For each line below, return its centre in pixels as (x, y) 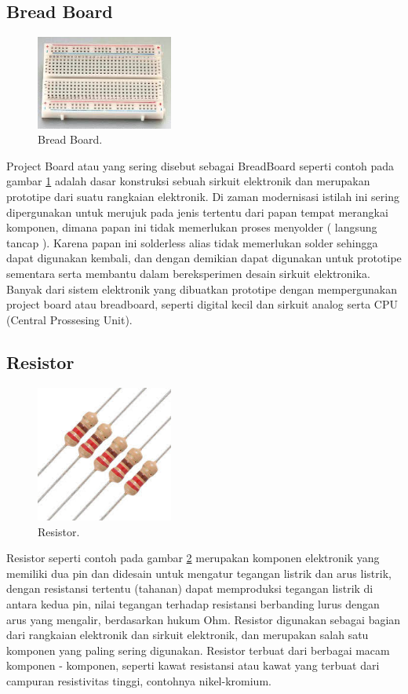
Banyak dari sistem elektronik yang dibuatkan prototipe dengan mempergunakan (202, 289)
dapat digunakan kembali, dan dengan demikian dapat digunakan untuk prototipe (204, 258)
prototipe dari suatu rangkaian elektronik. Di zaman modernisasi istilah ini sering (203, 196)
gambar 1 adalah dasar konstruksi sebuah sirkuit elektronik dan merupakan (188, 181)
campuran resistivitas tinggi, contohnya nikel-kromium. (139, 681)
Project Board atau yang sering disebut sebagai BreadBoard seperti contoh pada (200, 165)
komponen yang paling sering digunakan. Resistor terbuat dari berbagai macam (198, 650)
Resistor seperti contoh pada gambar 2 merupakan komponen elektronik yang (193, 558)
